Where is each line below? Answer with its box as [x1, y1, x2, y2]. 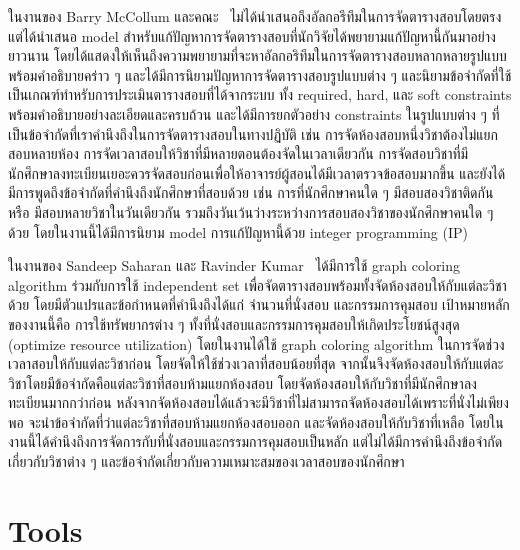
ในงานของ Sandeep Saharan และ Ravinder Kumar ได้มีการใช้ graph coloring [8, 255, 461, 276]
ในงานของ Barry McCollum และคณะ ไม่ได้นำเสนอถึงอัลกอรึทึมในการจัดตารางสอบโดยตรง [8, 6, 502, 26]
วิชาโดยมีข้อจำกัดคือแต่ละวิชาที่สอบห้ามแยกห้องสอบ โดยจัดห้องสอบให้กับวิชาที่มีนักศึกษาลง [8, 372, 477, 393]
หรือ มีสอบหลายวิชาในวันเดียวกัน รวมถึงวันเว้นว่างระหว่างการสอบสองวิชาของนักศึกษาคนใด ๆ [8, 201, 494, 222]
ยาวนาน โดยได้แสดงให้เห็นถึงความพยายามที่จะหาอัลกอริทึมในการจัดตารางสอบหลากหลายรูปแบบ [8, 45, 507, 66]
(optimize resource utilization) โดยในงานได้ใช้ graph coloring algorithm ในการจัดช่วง [8, 333, 505, 354]
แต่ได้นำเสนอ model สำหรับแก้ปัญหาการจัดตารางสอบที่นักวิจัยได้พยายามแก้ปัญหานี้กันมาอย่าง [8, 25, 496, 46]
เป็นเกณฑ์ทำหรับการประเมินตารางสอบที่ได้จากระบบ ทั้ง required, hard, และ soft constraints [8, 84, 512, 105]
